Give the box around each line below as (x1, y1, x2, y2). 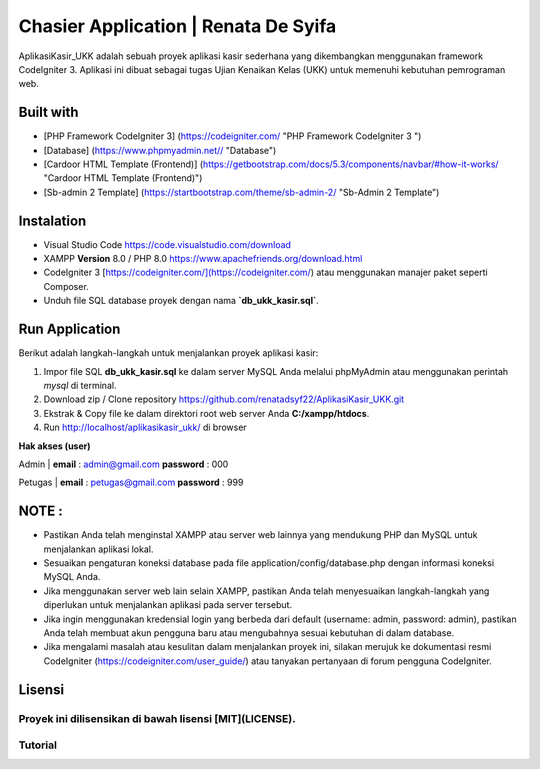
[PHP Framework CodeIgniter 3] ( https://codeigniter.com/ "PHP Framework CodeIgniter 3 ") (43, 130, 422, 142)
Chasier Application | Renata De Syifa (18, 15, 337, 37)
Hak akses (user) (18, 440, 91, 452)
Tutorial (18, 738, 57, 752)
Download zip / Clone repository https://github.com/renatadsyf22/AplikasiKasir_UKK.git (43, 393, 405, 405)
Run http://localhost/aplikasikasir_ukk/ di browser (43, 421, 247, 434)
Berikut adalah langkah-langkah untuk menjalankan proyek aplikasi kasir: (18, 347, 319, 359)
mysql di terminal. (43, 379, 117, 391)
